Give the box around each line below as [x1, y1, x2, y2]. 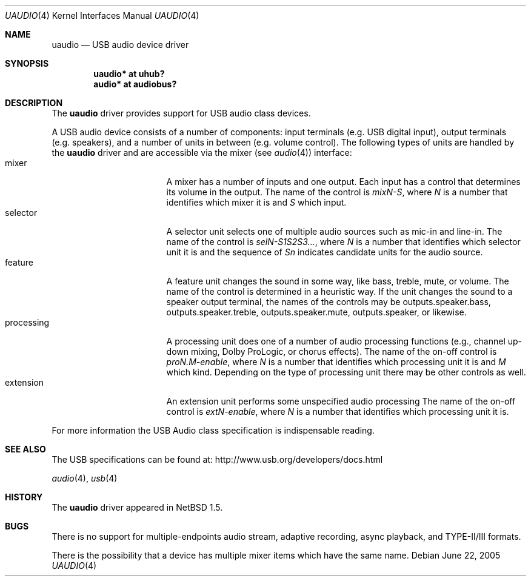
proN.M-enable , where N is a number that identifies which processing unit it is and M [166, 357, 506, 367]
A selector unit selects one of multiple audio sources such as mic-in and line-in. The [166, 226, 503, 237]
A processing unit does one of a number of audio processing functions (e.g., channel [166, 336, 506, 346]
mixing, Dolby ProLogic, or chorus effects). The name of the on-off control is [190, 346, 497, 357]
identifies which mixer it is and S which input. [166, 197, 347, 207]
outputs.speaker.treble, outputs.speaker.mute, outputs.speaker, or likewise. [166, 307, 467, 317]
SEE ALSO [5, 444, 46, 454]
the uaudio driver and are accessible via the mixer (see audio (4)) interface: [52, 147, 352, 158]
